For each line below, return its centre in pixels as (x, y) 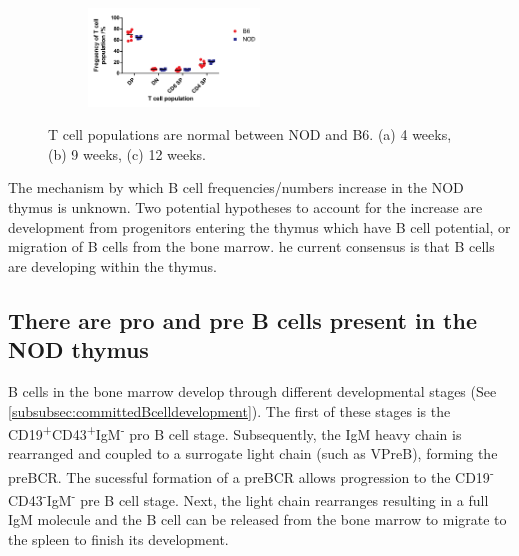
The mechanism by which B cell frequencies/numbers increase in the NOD (236, 187)
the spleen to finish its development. (118, 539)
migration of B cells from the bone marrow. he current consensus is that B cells (251, 246)
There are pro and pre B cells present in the (242, 319)
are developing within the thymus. (112, 265)
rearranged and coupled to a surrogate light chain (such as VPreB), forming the (253, 453)
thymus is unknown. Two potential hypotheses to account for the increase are (245, 206)
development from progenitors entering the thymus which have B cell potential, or (259, 226)
